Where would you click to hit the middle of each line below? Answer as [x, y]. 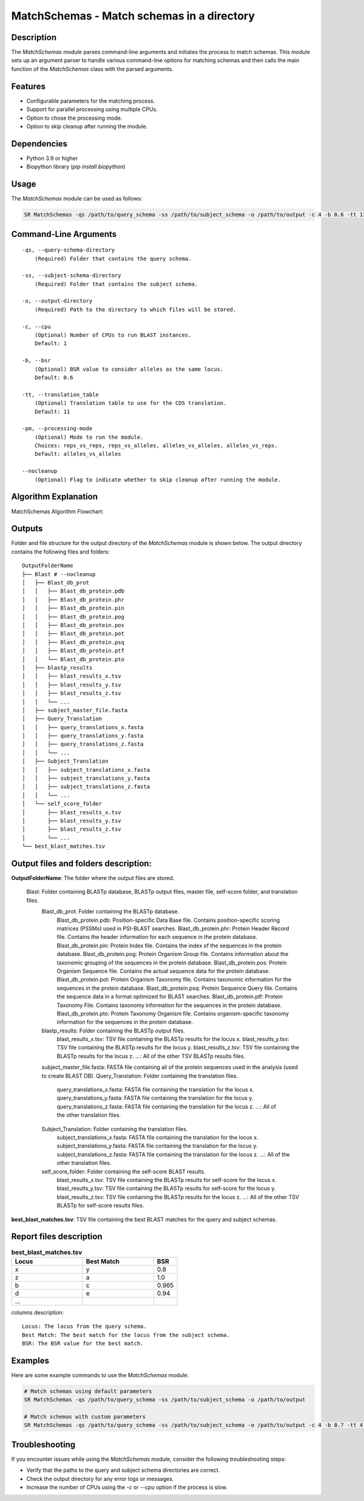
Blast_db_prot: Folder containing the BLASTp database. [110, 912]
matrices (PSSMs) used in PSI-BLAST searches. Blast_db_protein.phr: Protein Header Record [173, 929]
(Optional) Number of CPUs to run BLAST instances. [113, 335]
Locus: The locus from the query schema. [84, 1327]
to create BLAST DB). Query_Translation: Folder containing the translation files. [140, 1076]
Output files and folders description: [81, 863]
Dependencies [39, 144]
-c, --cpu [36, 326]
